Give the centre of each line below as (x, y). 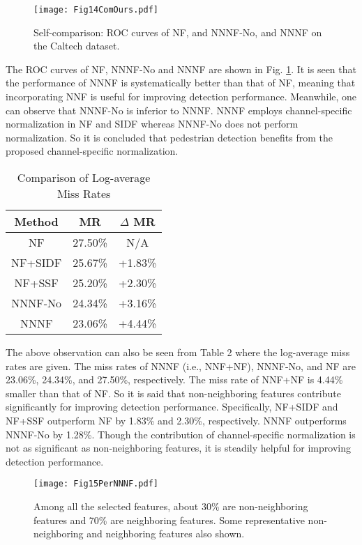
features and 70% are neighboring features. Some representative (169, 520)
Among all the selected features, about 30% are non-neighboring (171, 506)
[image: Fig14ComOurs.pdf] (96, 10)
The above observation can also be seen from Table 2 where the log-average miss (178, 352)
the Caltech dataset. (77, 46)
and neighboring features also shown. (166, 534)
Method (36, 221)
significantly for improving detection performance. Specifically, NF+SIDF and (172, 407)
